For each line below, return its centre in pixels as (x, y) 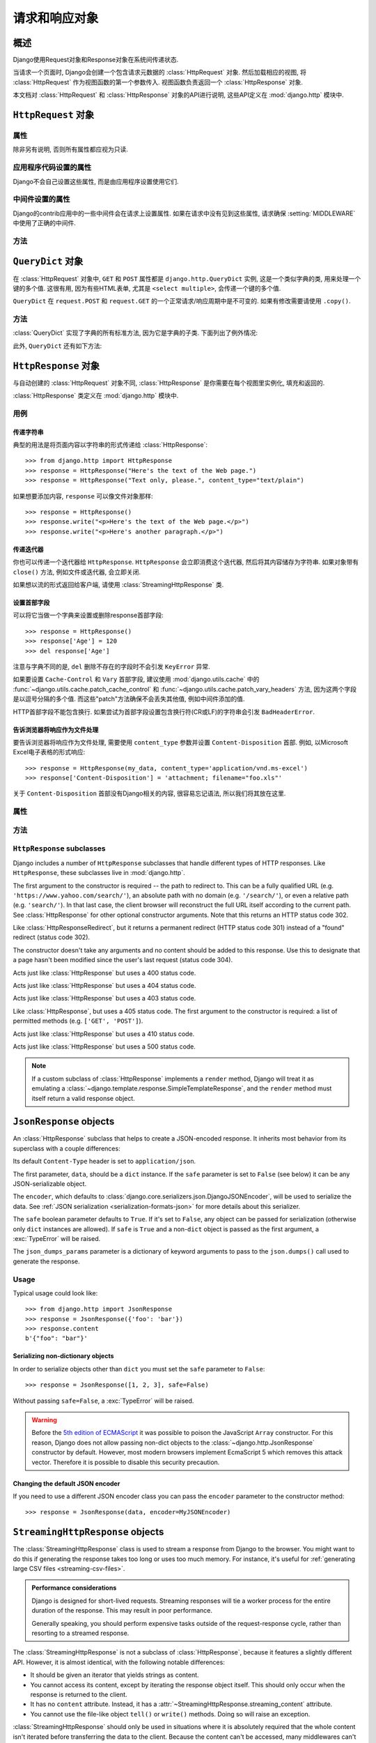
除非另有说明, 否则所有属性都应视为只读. (71, 149)
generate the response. (46, 1261)
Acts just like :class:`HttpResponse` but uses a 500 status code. (104, 1046)
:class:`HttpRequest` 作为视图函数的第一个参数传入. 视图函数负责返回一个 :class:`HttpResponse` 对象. (158, 82)
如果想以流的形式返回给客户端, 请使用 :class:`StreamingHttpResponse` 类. (118, 585)
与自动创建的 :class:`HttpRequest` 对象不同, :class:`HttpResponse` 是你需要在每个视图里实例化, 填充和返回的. (169, 383)
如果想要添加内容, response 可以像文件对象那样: (83, 496)
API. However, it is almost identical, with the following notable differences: (119, 1662)
